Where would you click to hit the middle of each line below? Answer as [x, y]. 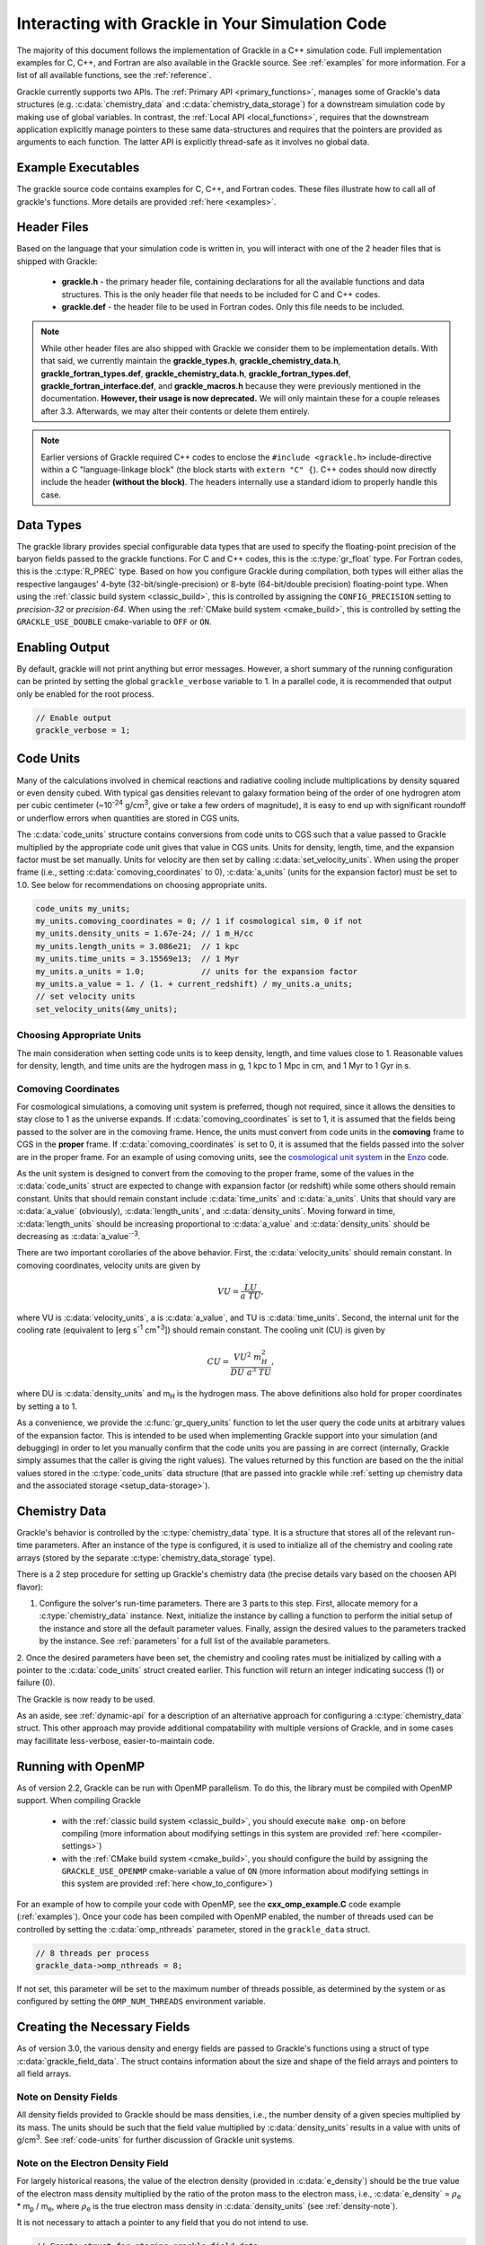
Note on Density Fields [67, 2097]
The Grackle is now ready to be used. [86, 1699]
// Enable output [74, 718]
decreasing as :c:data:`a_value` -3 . [79, 1235]
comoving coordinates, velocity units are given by [109, 1265]
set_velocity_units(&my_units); [107, 1009]
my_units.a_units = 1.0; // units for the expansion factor [197, 971]
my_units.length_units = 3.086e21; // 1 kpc [137, 946]
